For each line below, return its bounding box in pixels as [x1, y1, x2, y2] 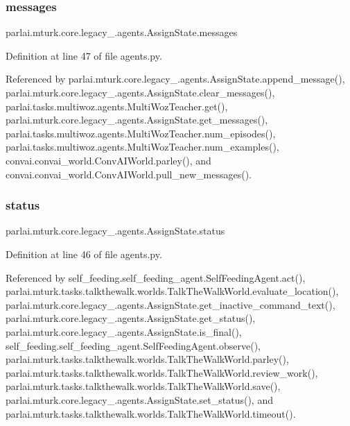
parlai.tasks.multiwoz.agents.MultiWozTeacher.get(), [6, 99, 228, 113]
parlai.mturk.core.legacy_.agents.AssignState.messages [6, 25, 238, 40]
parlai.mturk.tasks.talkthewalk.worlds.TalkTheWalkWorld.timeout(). [6, 406, 296, 420]
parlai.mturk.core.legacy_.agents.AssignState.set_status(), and [6, 392, 273, 407]
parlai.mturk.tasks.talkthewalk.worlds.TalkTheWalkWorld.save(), [6, 379, 281, 393]
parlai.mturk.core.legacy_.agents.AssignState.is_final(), [6, 324, 242, 339]
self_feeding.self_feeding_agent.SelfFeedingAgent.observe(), [6, 338, 261, 352]
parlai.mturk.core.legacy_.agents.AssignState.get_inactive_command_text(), [6, 297, 335, 312]
